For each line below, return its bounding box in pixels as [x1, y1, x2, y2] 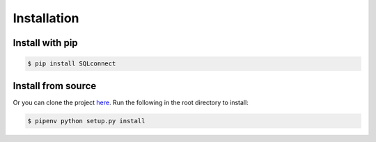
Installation [13, 10, 79, 26]
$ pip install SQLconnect [27, 60, 116, 68]
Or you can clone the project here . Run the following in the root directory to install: [13, 98, 249, 106]
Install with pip [13, 37, 78, 49]
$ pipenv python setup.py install [27, 117, 146, 125]
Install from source [13, 80, 97, 92]
